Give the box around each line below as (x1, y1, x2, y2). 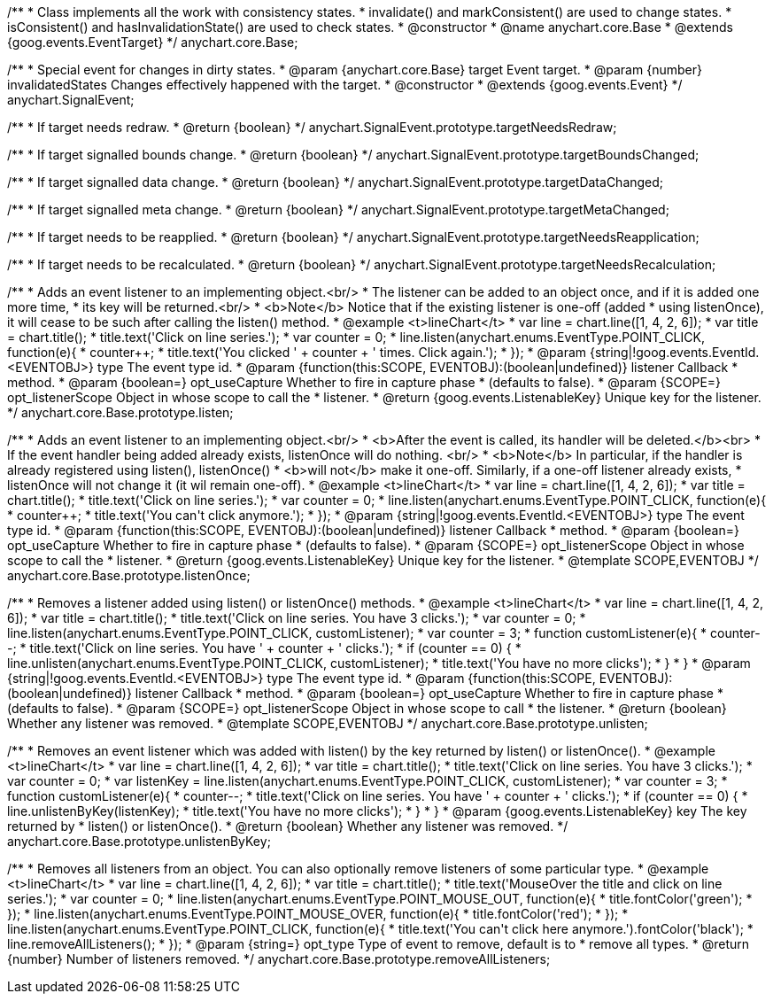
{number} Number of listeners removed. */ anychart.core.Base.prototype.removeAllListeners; (7, 951, 551, 966)
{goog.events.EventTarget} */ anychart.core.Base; (7, 35, 298, 50)
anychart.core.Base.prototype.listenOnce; (7, 568, 251, 583)
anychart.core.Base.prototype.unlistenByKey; (7, 834, 271, 849)
